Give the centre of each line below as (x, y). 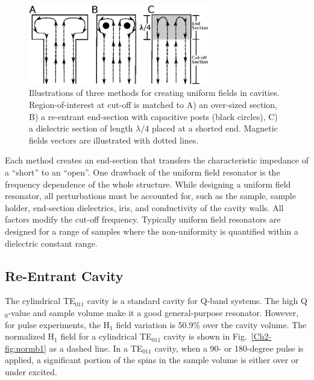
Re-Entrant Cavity (64, 275)
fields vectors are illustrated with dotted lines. (114, 140)
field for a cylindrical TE (106, 336)
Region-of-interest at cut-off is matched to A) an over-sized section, (153, 105)
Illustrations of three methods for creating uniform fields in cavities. (154, 93)
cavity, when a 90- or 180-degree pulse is (229, 348)
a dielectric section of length (81, 128)
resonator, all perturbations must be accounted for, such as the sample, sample (150, 196)
